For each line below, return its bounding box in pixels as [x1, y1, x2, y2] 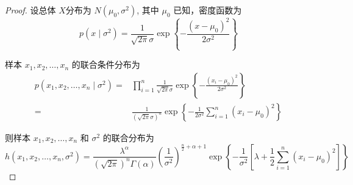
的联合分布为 [102, 131, 154, 144]
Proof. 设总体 [5, 4, 56, 16]
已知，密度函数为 [173, 4, 242, 16]
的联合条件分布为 [71, 58, 140, 71]
